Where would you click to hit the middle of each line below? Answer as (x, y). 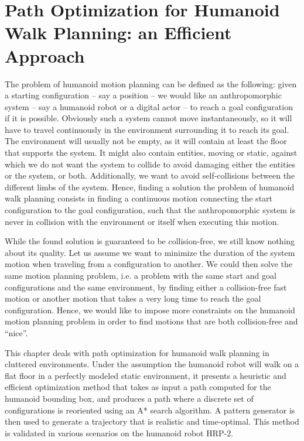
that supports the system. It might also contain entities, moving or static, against (151, 153)
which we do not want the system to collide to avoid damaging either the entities (150, 164)
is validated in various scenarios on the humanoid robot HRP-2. (119, 433)
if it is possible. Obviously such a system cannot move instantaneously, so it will (148, 118)
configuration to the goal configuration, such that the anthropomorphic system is (150, 210)
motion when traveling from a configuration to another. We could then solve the (149, 264)
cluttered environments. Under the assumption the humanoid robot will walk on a (152, 364)
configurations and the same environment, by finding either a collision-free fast (146, 287)
